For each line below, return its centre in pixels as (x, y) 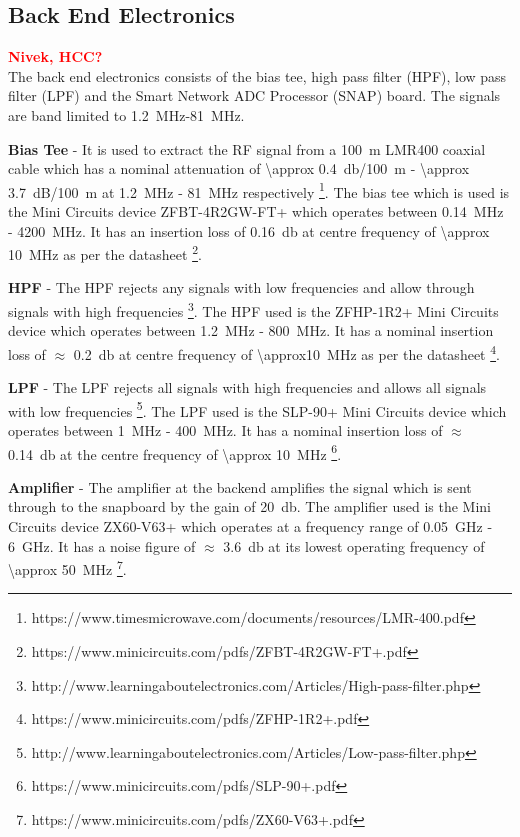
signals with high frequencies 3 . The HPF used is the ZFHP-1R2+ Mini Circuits (253, 309)
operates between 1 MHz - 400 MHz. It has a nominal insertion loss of (225, 429)
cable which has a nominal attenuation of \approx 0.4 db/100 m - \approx (239, 168)
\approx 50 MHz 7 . (67, 567)
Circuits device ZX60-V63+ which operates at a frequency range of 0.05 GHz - (250, 526)
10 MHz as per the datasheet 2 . (105, 252)
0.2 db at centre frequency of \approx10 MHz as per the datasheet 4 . (286, 352)
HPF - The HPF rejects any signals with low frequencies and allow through (241, 287)
